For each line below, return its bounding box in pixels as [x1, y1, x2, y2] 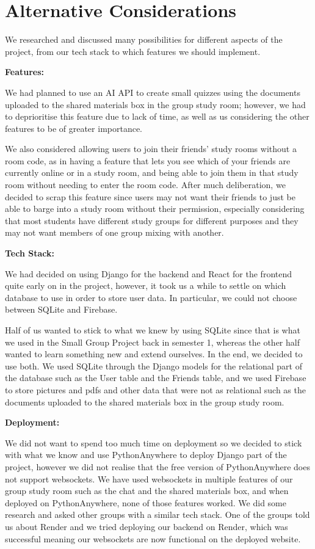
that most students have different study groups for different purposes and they [5, 214, 299, 227]
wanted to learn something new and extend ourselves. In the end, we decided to [5, 347, 303, 360]
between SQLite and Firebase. [5, 303, 118, 316]
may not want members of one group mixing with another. [5, 226, 224, 239]
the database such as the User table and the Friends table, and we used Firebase [5, 371, 306, 384]
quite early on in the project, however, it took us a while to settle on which [5, 279, 286, 292]
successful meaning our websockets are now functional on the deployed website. [5, 532, 301, 545]
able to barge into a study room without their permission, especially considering [5, 202, 305, 215]
